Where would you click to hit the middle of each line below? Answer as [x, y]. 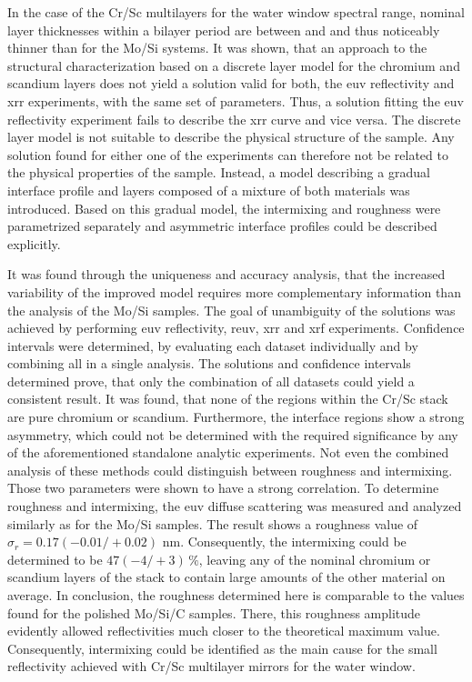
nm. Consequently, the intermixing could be [284, 542]
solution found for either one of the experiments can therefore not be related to [228, 154]
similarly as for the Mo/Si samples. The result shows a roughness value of [213, 523]
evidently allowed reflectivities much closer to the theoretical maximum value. [224, 631]
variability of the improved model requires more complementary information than [234, 291]
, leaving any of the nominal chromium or [315, 559]
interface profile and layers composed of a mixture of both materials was [209, 190]
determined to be [55, 559]
